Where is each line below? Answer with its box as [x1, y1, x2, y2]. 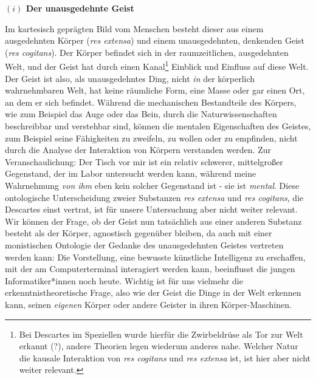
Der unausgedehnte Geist [26, 2, 134, 14]
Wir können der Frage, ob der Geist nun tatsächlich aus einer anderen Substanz [5, 214, 302, 227]
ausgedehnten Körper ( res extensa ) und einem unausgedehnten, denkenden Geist [5, 34, 305, 47]
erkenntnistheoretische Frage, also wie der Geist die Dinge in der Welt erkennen [5, 286, 301, 299]
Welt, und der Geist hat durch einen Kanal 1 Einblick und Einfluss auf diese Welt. [5, 58, 309, 73]
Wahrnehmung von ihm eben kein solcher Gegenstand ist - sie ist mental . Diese [5, 179, 300, 191]
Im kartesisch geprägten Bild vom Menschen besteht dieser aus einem [5, 22, 264, 35]
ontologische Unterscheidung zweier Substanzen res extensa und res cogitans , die [5, 191, 304, 203]
